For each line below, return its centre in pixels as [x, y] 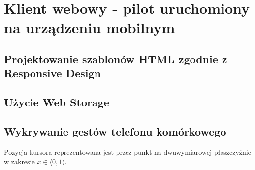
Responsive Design [53, 73]
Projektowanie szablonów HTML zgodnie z [116, 58]
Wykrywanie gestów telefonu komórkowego [115, 131]
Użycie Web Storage [57, 102]
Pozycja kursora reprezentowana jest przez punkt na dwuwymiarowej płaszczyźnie [127, 152]
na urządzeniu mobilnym [90, 27]
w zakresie [19, 161]
